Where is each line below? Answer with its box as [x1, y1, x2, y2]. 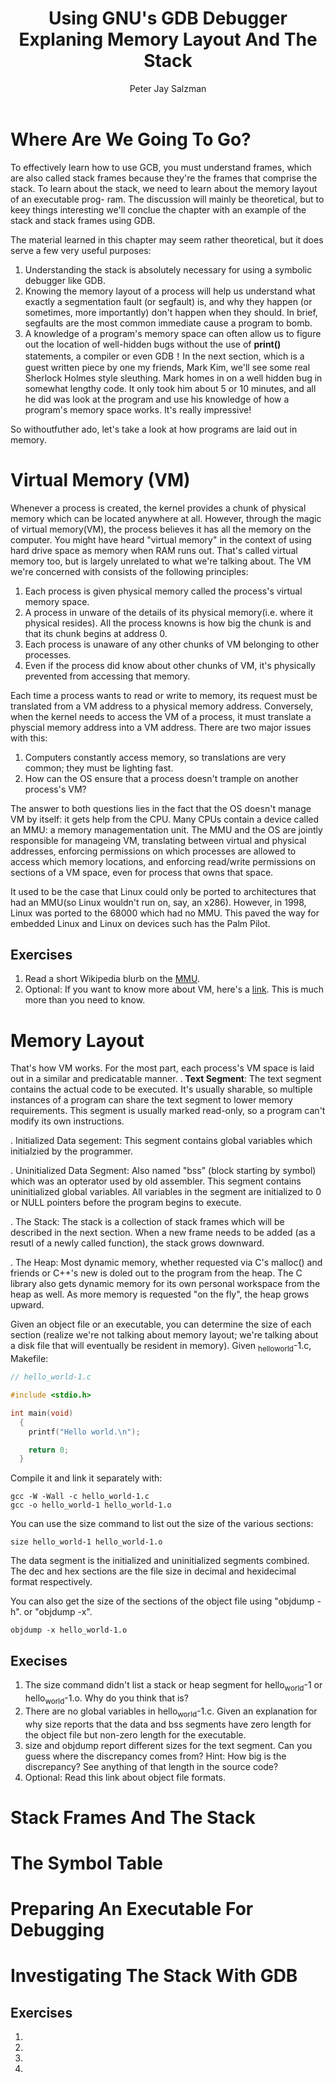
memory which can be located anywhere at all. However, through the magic [10, 512, 322, 524]
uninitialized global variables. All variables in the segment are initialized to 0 [10, 1186, 322, 1198]
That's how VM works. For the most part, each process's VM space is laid [10, 1062, 315, 1074]
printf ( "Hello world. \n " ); [28, 1427, 141, 1437]
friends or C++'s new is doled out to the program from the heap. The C [10, 1267, 303, 1279]
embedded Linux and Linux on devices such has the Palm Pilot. [10, 917, 271, 929]
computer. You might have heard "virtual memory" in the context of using [10, 533, 312, 546]
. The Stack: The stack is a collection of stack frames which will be [10, 1216, 285, 1228]
